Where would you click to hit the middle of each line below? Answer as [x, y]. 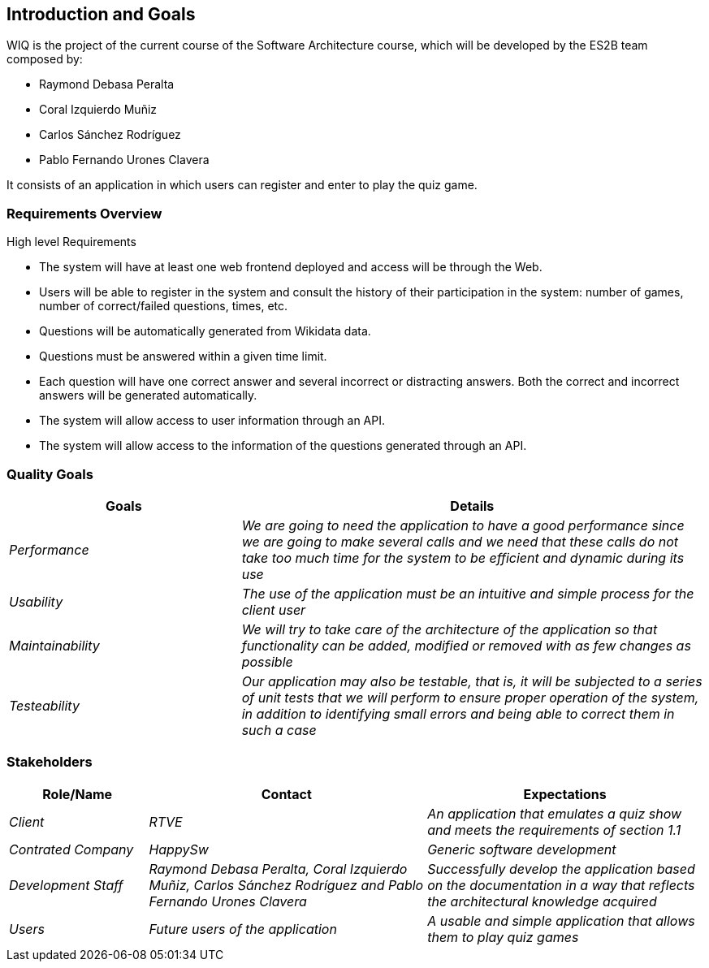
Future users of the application [243, 929]
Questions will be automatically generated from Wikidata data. [205, 331]
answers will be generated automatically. [148, 395]
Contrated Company [71, 849]
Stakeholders [50, 762]
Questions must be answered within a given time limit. [183, 357]
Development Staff [66, 885]
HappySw [179, 849]
